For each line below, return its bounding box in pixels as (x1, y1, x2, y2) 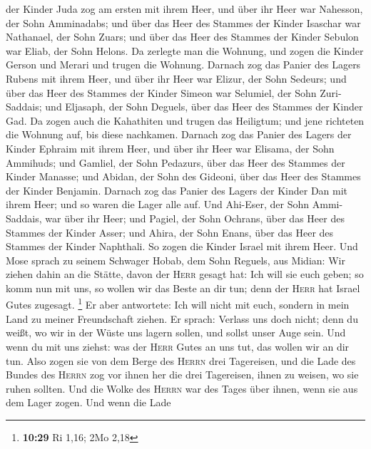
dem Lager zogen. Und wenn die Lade (6, 395, 171, 410)
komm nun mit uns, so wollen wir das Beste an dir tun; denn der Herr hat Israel (6, 280, 360, 295)
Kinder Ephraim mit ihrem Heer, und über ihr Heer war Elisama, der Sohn (6, 140, 335, 155)
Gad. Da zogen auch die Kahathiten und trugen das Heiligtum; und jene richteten (6, 113, 365, 128)
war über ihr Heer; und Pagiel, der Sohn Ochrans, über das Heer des (45, 210, 345, 225)
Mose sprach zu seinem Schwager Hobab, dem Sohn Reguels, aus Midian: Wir (6, 252, 345, 267)
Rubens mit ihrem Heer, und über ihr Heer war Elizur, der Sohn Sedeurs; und (6, 71, 347, 86)
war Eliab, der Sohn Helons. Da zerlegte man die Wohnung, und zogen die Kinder (6, 43, 364, 58)
